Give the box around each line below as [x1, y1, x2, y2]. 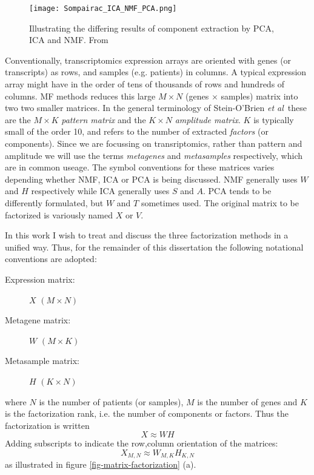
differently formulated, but [5, 196, 104, 209]
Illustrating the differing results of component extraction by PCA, [29, 21, 274, 34]
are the [5, 113, 31, 126]
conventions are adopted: [5, 252, 97, 265]
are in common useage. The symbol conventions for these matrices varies [5, 161, 275, 173]
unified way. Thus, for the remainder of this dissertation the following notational [5, 240, 304, 253]
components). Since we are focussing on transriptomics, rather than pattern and [5, 137, 302, 149]
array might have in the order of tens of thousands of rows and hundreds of [5, 78, 285, 90]
